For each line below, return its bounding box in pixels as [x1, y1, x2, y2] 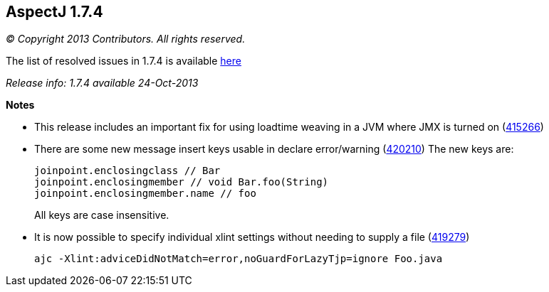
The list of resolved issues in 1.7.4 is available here [6, 55, 241, 67]
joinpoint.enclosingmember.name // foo [34, 188, 256, 200]
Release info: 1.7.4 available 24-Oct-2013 [6, 77, 199, 90]
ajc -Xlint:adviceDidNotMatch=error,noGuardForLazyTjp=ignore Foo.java [34, 253, 443, 265]
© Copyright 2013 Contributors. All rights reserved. [6, 33, 246, 45]
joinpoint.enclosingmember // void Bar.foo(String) [34, 176, 329, 188]
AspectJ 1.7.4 [6, 3, 103, 21]
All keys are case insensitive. [34, 209, 169, 222]
